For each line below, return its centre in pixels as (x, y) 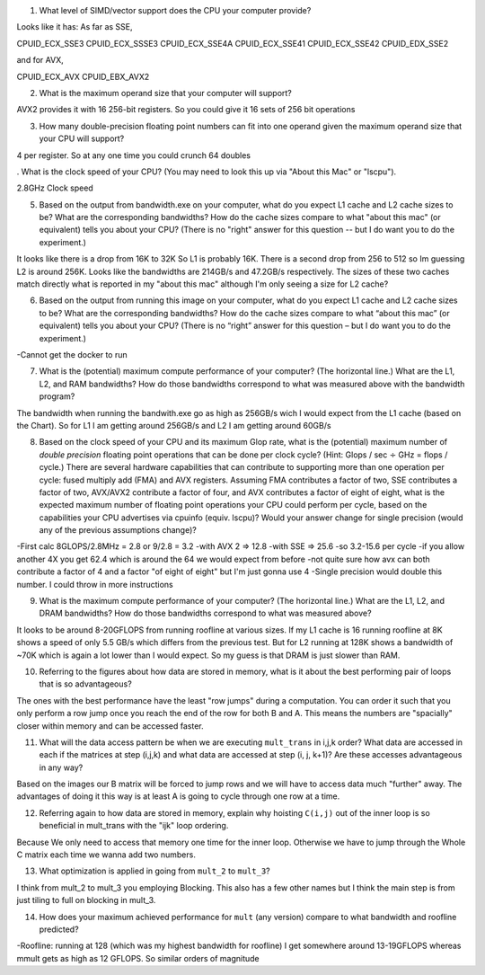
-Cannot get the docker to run (72, 354)
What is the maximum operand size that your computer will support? (165, 93)
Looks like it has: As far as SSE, (75, 27)
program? (57, 396)
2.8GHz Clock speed (55, 188)
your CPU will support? (82, 138)
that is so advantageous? (85, 684)
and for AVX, (40, 60)
